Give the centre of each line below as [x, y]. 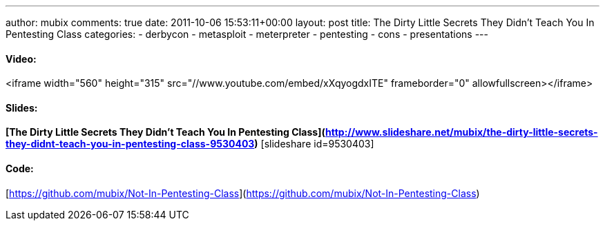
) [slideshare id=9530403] [314, 144]
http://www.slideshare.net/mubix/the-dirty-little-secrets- [462, 132]
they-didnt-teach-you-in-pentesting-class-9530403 [130, 144]
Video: [21, 59]
